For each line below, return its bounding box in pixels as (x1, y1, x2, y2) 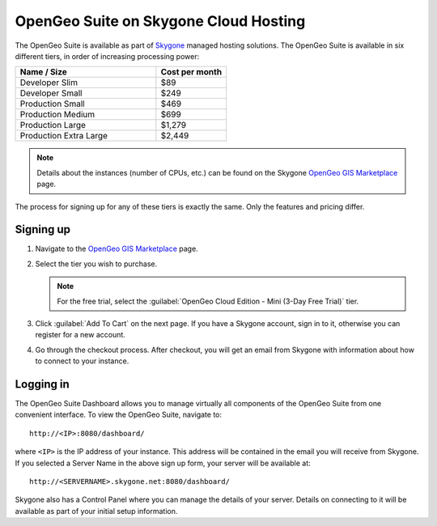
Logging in (15, 377, 70, 391)
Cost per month (160, 66, 223, 78)
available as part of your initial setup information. (15, 506, 178, 515)
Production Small (19, 98, 85, 109)
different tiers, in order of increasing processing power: (15, 51, 200, 61)
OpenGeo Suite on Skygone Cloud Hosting (15, 12, 306, 30)
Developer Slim (19, 77, 78, 88)
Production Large (19, 120, 87, 131)
